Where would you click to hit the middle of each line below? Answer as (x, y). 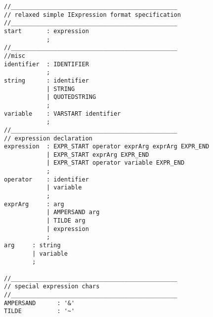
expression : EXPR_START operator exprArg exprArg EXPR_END (107, 147)
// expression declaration (48, 138)
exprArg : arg (34, 204)
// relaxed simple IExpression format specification (92, 15)
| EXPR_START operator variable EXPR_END (115, 163)
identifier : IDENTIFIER (46, 64)
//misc (15, 56)
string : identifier (46, 80)
